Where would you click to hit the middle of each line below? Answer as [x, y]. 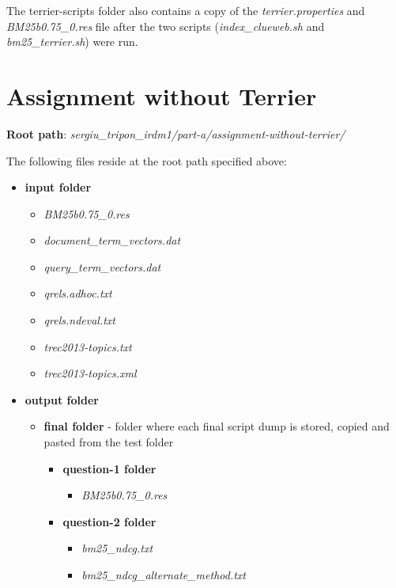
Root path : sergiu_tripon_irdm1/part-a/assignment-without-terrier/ [176, 133]
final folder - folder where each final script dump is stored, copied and [217, 426]
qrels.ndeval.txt [80, 320]
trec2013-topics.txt [88, 346]
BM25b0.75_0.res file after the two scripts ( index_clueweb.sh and [166, 26]
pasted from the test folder [109, 442]
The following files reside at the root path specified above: [147, 160]
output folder [62, 399]
